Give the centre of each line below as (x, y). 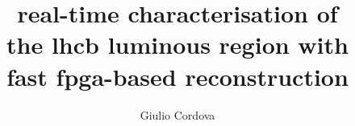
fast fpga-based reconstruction (177, 76)
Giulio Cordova (177, 114)
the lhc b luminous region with (177, 45)
